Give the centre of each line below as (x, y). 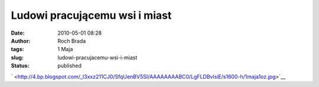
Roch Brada (72, 41)
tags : (17, 49)
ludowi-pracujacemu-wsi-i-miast (97, 57)
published (70, 66)
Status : (20, 66)
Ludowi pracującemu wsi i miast (91, 15)
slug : (17, 57)
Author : (21, 41)
